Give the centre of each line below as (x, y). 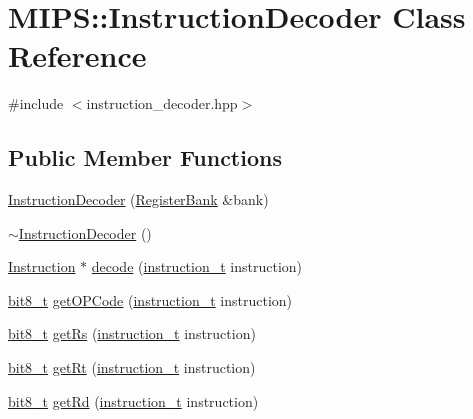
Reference (77, 55)
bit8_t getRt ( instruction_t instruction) (132, 367)
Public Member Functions (145, 157)
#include (36, 103)
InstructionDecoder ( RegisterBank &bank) (138, 199)
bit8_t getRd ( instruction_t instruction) (133, 400)
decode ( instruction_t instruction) (197, 266)
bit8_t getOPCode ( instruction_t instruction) (150, 299)
